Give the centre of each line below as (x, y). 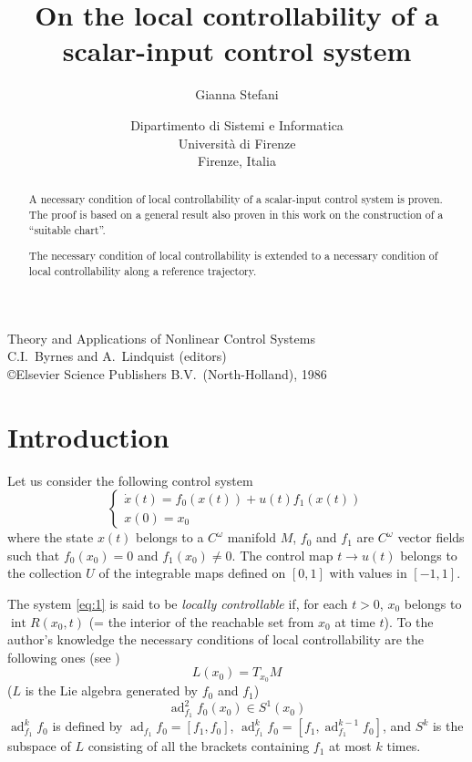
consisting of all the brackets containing (199, 746)
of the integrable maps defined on (192, 573)
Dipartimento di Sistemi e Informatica (237, 124)
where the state (51, 537)
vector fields (431, 537)
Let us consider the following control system (130, 480)
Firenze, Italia (237, 161)
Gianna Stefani (237, 94)
